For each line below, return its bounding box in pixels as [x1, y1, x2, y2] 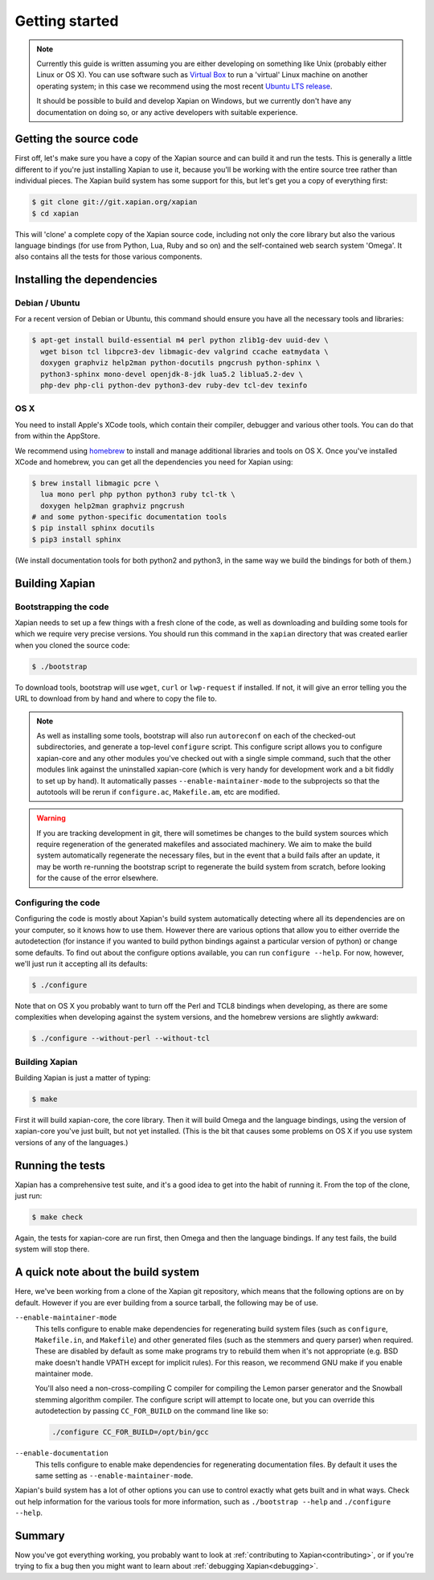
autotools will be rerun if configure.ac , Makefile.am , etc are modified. [36, 787, 280, 796]
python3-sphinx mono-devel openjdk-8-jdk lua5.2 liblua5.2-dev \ [40, 370, 304, 379]
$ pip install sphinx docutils [31, 523, 156, 533]
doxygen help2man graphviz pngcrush [40, 501, 185, 510]
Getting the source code [14, 133, 139, 146]
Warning [36, 813, 66, 823]
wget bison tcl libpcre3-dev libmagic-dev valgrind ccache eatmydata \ [40, 346, 329, 356]
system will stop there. [14, 1244, 90, 1254]
